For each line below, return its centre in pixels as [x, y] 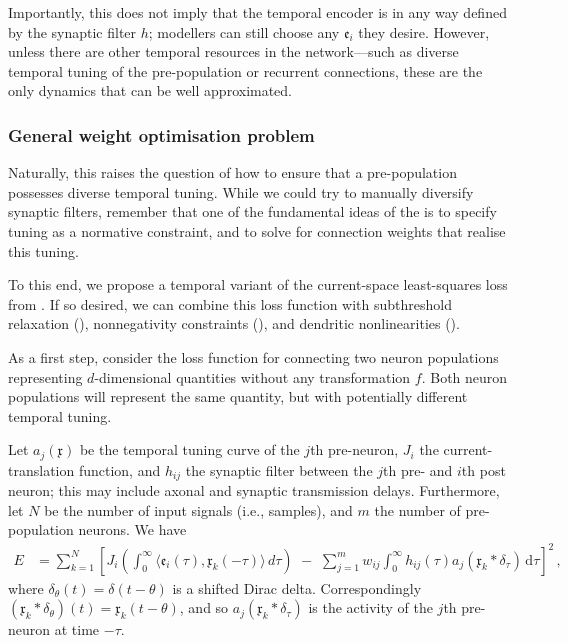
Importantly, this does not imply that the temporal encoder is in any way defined [257, 12]
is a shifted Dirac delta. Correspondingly [297, 587]
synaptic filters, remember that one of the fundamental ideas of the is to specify [252, 211]
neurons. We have [132, 529]
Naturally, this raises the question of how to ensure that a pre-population [232, 172]
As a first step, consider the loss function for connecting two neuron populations [253, 356]
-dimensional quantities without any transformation [252, 376]
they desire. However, [424, 31]
